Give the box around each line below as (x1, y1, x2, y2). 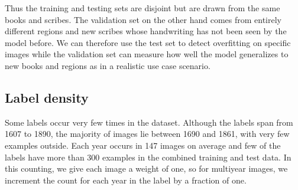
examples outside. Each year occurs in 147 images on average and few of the (5, 139, 281, 151)
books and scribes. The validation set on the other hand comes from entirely (5, 13, 281, 25)
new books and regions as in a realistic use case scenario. (5, 59, 210, 71)
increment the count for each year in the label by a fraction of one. (5, 173, 247, 186)
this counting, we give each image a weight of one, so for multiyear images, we (5, 162, 288, 175)
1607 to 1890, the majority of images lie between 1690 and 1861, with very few (5, 127, 290, 140)
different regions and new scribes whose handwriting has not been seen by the (5, 25, 287, 37)
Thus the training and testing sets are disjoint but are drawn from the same (5, 2, 280, 14)
